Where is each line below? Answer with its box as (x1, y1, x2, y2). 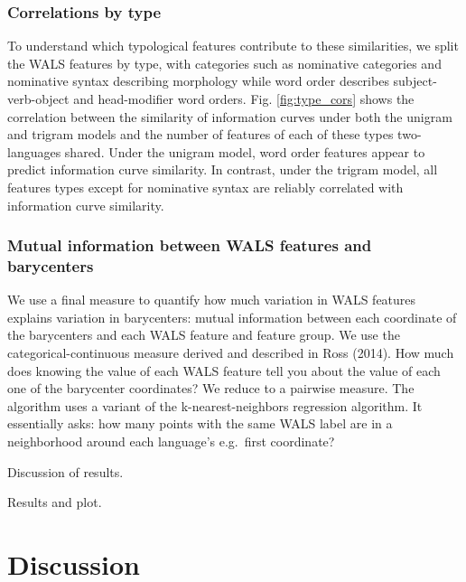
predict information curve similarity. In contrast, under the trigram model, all (7, 160, 438, 179)
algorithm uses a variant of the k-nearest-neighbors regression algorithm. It (7, 396, 423, 415)
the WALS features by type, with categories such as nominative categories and (7, 53, 442, 72)
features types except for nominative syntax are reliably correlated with (7, 177, 404, 196)
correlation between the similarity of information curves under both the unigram (7, 107, 452, 126)
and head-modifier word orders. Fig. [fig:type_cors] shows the (73, 89, 415, 108)
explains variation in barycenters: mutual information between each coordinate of (7, 307, 457, 326)
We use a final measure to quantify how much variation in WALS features (7, 290, 416, 309)
